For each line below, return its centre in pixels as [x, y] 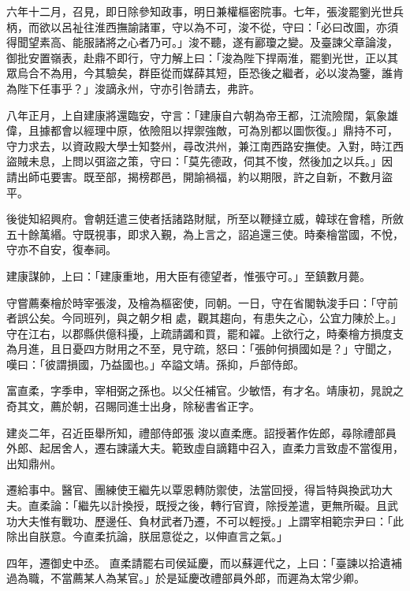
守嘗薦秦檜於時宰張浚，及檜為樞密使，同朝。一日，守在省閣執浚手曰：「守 [197, 302]
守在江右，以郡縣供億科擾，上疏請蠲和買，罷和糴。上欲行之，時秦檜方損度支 [205, 333]
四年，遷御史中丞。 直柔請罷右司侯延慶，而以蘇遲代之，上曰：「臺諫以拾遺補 [204, 562]
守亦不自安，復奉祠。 [61, 249]
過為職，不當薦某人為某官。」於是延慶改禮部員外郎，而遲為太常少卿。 [186, 578]
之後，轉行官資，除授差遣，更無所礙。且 [282, 506]
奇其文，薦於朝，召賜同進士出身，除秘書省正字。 [133, 406]
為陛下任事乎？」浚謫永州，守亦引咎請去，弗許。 [133, 88]
